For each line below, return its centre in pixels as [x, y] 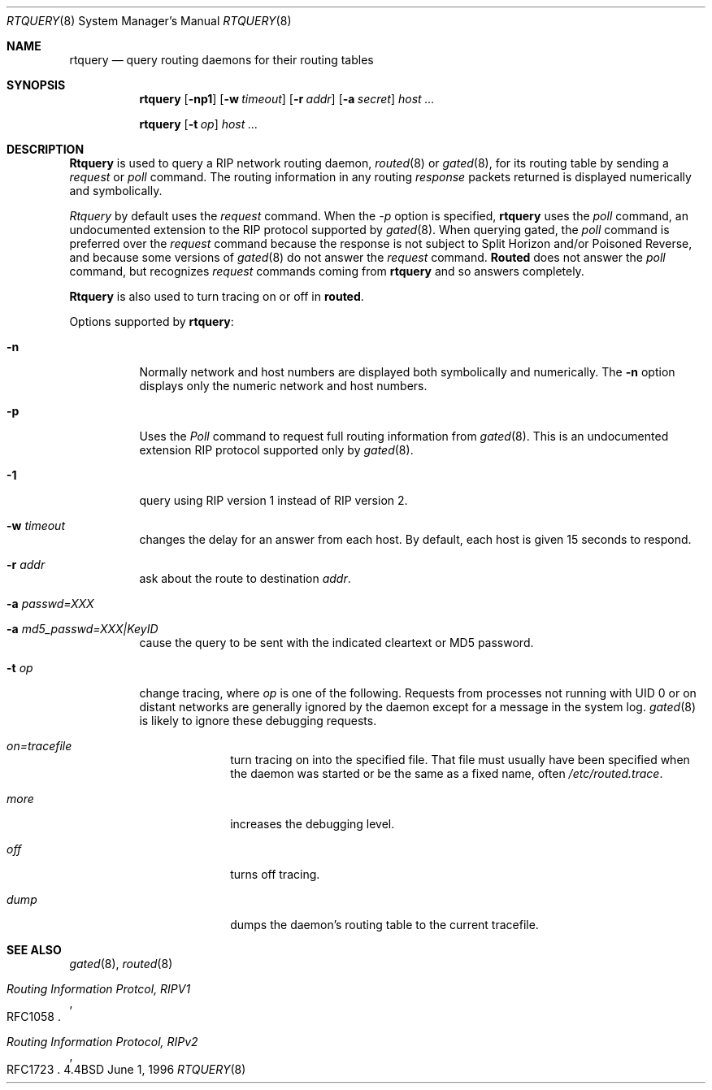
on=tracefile [39, 746]
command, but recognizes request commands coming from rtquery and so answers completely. [327, 271]
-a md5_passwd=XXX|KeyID [82, 629]
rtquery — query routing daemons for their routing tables [221, 60]
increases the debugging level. [313, 824]
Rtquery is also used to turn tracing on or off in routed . [217, 296]
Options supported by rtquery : [152, 321]
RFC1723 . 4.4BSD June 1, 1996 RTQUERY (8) [126, 1069]
